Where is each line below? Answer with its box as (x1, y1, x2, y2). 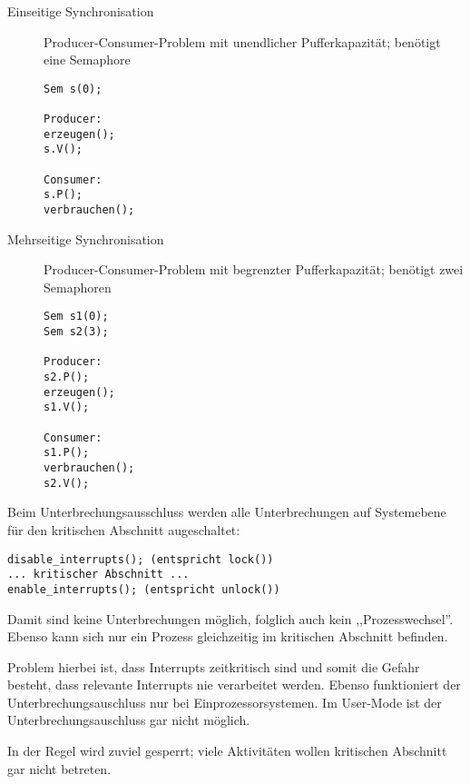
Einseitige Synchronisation (7, 2, 154, 20)
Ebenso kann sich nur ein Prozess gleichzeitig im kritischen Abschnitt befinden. (7, 627, 448, 646)
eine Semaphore (44, 50, 131, 69)
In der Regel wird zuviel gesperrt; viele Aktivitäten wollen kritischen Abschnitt (7, 741, 447, 760)
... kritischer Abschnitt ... (7, 568, 190, 581)
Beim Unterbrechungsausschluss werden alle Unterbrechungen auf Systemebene (7, 502, 446, 521)
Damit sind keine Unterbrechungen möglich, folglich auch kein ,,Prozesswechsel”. (7, 609, 454, 628)
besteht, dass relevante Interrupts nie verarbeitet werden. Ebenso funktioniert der (7, 675, 461, 694)
